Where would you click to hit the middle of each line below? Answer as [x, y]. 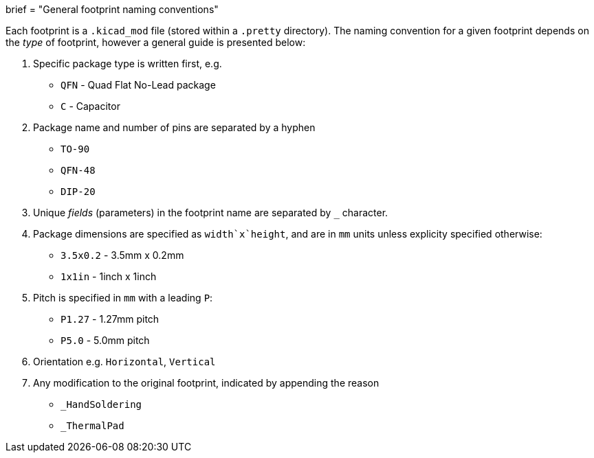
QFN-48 [78, 170]
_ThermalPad [92, 426]
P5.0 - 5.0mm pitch [105, 340]
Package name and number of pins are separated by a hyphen [174, 127]
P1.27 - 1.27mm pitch [110, 319]
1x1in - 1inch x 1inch [109, 276]
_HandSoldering [101, 404]
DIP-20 [78, 192]
